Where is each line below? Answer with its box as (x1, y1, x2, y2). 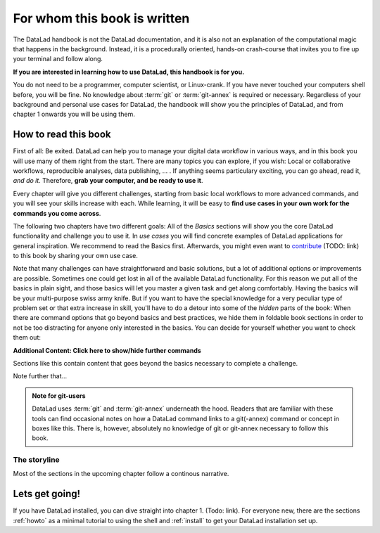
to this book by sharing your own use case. (13, 252, 139, 260)
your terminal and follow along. (13, 55, 103, 63)
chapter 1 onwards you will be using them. (13, 110, 135, 119)
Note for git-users (32, 391, 86, 400)
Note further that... (13, 372, 68, 380)
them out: (13, 333, 42, 342)
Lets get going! (13, 488, 81, 500)
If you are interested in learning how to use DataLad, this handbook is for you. (13, 68, 245, 76)
